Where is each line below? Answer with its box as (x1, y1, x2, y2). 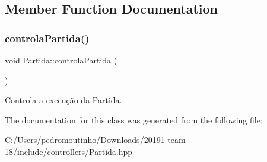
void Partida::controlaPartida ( (5, 54, 117, 66)
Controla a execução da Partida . (5, 94, 122, 106)
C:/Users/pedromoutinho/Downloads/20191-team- (5, 134, 189, 146)
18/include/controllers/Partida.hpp (5, 145, 133, 157)
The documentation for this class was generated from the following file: (5, 113, 263, 126)
